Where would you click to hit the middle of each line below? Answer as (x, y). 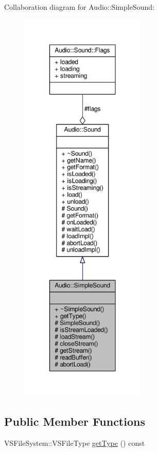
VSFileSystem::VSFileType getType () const (75, 442)
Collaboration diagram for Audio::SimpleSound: (79, 7)
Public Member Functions (75, 421)
